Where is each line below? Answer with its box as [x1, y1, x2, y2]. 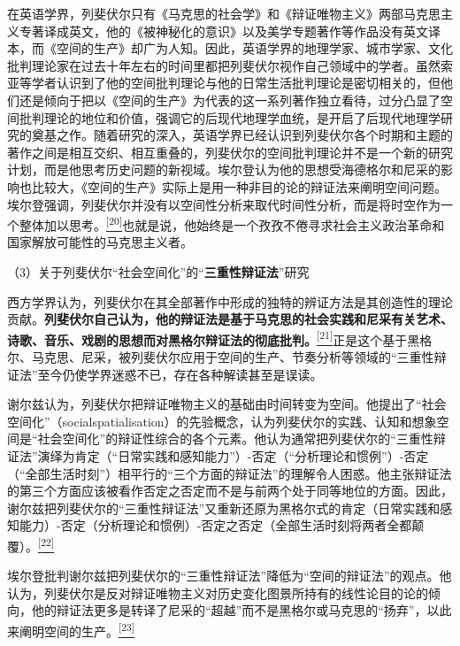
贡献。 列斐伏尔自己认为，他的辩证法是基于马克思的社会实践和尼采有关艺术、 [7, 310, 453, 328]
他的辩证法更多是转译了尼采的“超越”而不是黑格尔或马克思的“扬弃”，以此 [31, 601, 452, 619]
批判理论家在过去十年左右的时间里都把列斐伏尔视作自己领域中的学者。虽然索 [7, 56, 453, 74]
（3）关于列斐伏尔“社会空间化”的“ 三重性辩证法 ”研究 [7, 262, 310, 281]
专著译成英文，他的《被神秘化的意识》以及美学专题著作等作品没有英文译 [19, 21, 441, 40]
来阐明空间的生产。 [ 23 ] [7, 619, 135, 640]
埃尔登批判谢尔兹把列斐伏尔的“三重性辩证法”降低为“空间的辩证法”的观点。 [7, 566, 440, 585]
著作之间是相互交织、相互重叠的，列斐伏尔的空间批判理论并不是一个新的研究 [7, 142, 453, 161]
